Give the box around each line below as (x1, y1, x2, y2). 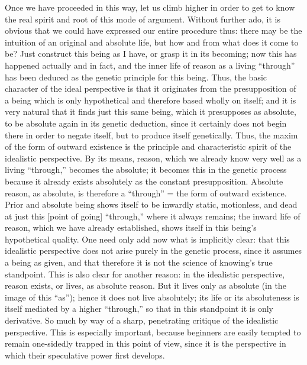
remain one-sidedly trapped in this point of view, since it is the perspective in (5, 337, 286, 350)
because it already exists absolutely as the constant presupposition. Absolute (5, 175, 283, 187)
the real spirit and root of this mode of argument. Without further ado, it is (5, 12, 281, 25)
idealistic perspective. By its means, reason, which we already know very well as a (5, 151, 302, 164)
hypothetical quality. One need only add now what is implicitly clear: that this (5, 232, 290, 245)
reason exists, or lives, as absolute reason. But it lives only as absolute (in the (5, 279, 286, 292)
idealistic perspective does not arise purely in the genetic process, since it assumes (5, 244, 302, 257)
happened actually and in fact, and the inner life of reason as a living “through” (5, 59, 295, 71)
